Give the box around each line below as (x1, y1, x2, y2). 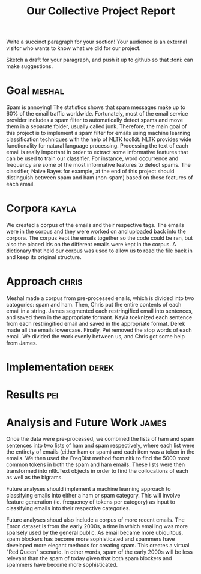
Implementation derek (6, 360, 114, 374)
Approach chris (6, 275, 83, 289)
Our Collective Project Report (26, 4, 176, 18)
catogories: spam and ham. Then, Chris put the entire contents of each (6, 301, 182, 308)
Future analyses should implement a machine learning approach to (6, 485, 171, 493)
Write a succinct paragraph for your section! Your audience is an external (6, 38, 187, 46)
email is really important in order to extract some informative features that (6, 149, 188, 156)
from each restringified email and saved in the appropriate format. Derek (6, 320, 185, 327)
